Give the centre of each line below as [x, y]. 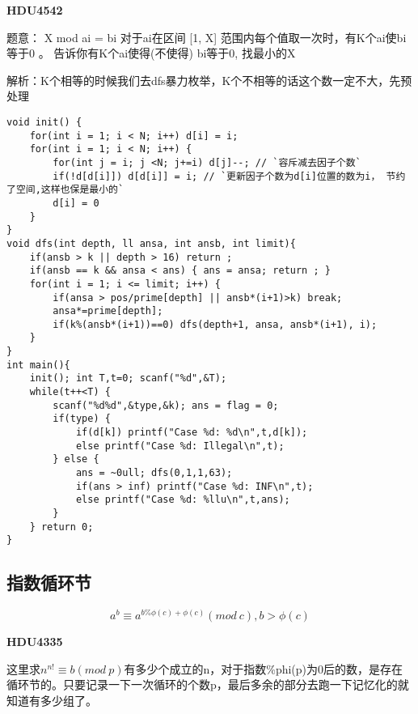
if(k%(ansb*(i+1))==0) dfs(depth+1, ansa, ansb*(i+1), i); [215, 324]
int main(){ [38, 365]
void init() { [44, 122]
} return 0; [61, 527]
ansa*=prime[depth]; [108, 311]
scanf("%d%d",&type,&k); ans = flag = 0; [166, 405]
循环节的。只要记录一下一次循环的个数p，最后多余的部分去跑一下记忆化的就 [208, 684]
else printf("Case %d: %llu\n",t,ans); [183, 500]
